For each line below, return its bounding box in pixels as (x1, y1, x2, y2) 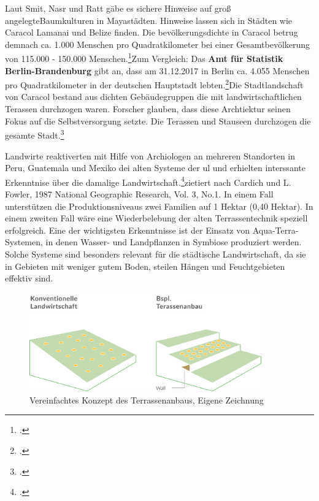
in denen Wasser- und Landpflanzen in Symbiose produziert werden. (45, 235, 302, 248)
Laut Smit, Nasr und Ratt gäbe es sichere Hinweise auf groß (5, 2, 231, 14)
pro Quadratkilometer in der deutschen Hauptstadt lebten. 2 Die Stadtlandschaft (5, 77, 304, 91)
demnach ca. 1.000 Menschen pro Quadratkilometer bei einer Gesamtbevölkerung (5, 37, 310, 50)
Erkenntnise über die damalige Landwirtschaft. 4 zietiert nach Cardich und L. (5, 174, 291, 188)
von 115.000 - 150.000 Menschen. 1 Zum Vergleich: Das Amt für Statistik (5, 50, 283, 65)
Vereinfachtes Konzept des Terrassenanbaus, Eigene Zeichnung (29, 393, 264, 406)
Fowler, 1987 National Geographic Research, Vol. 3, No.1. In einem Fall (5, 187, 274, 200)
